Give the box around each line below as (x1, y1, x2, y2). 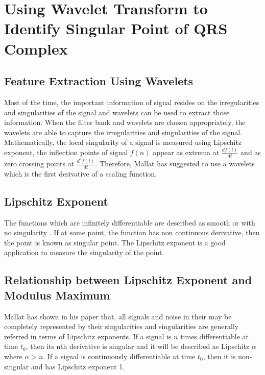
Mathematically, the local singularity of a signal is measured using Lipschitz (4, 137, 242, 147)
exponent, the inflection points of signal (4, 147, 128, 158)
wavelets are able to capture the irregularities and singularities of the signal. (4, 127, 243, 137)
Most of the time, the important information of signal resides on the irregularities (4, 96, 259, 107)
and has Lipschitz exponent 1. (31, 361, 125, 371)
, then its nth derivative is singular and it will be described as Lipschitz (26, 341, 250, 352)
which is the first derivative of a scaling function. (4, 168, 157, 179)
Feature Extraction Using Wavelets (4, 73, 194, 89)
